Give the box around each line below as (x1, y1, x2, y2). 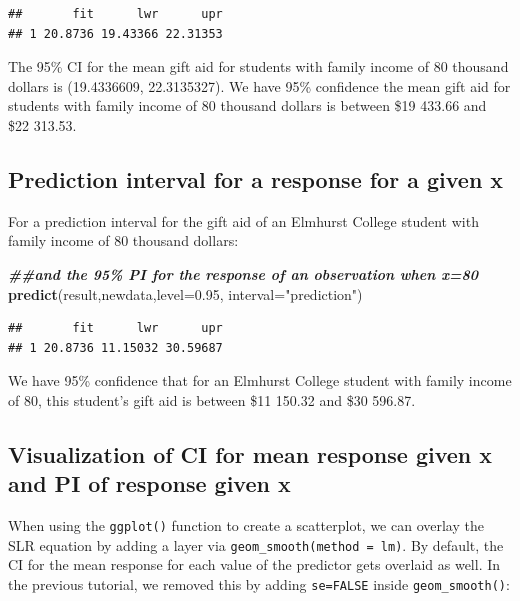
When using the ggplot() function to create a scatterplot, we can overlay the (8, 515, 484, 536)
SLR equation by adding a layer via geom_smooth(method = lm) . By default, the (8, 534, 504, 555)
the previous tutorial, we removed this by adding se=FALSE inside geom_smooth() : (8, 574, 510, 595)
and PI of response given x (8, 468, 291, 499)
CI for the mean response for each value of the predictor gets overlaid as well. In (8, 554, 501, 575)
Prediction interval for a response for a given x (8, 163, 504, 194)
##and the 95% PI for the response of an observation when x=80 (8, 263, 479, 284)
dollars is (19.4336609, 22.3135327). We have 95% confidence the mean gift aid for (8, 75, 511, 96)
